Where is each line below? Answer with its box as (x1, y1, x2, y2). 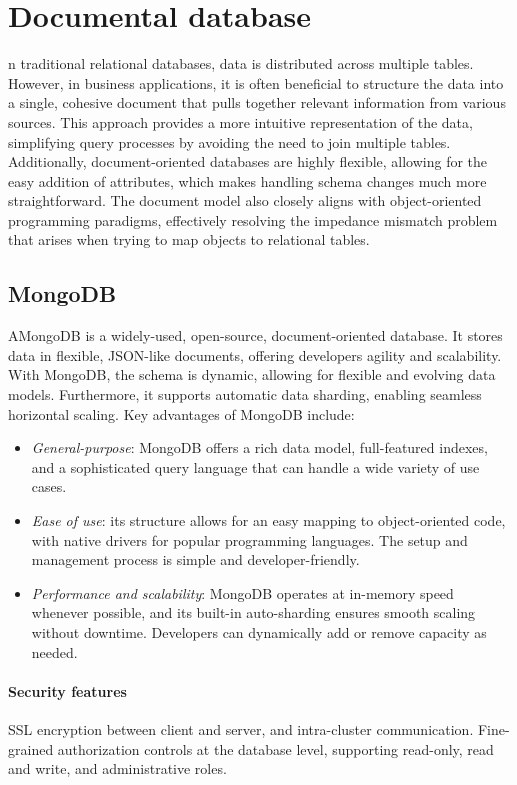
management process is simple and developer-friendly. (31, 549, 360, 570)
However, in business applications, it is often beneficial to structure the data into (8, 72, 504, 93)
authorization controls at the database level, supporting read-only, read (57, 738, 494, 759)
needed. (31, 641, 78, 662)
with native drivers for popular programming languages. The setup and (31, 529, 468, 550)
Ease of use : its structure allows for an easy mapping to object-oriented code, (31, 510, 506, 531)
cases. (31, 476, 67, 497)
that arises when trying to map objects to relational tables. (8, 229, 370, 250)
